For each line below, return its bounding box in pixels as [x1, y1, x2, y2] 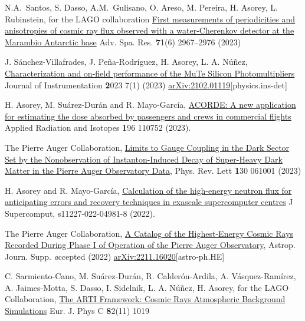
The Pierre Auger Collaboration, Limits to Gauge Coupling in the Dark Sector [5, 141, 290, 153]
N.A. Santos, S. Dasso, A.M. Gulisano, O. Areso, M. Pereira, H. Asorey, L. [5, 1, 278, 13]
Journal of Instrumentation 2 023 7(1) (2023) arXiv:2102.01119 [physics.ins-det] [5, 78, 287, 91]
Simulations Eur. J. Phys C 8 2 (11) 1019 [5, 305, 149, 317]
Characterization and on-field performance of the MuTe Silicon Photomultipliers [5, 67, 295, 79]
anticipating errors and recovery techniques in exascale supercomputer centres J [5, 196, 293, 208]
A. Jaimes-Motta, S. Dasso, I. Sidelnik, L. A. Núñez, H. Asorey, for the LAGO [5, 281, 289, 293]
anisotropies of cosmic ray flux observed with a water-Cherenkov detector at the [5, 24, 294, 37]
